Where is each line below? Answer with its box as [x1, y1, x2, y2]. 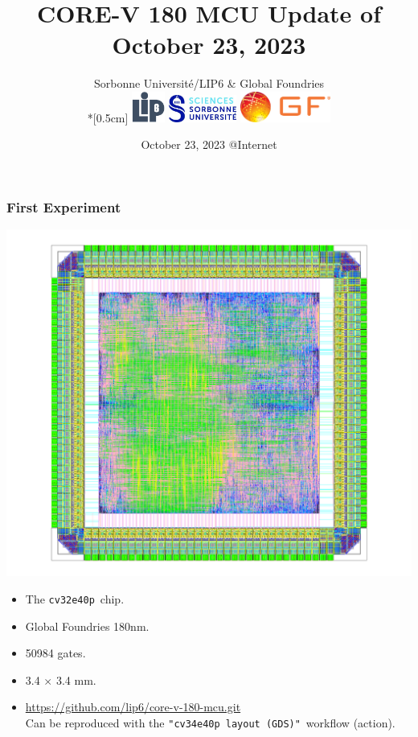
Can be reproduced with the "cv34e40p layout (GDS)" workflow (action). [25, 714, 395, 731]
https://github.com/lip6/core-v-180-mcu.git [25, 698, 241, 715]
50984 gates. [25, 644, 86, 661]
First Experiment [6, 196, 121, 216]
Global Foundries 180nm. [25, 617, 150, 634]
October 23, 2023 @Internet [141, 136, 277, 153]
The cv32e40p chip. [25, 590, 125, 607]
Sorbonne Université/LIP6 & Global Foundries [93, 75, 325, 92]
